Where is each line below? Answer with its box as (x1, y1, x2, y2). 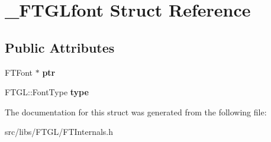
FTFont (5, 66, 33, 78)
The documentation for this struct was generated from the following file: (5, 105, 267, 118)
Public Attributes (5, 38, 115, 56)
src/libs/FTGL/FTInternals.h (5, 125, 114, 138)
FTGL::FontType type (5, 86, 89, 98)
